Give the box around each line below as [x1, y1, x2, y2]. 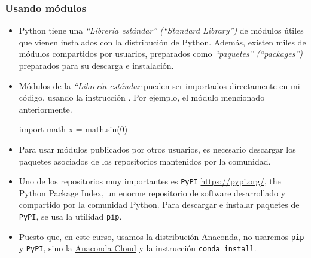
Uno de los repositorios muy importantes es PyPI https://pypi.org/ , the [19, 175, 281, 187]
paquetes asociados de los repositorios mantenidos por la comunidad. [19, 154, 271, 167]
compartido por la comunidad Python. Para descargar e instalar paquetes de [19, 198, 300, 211]
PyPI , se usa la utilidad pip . [19, 210, 122, 222]
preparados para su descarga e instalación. [19, 59, 174, 71]
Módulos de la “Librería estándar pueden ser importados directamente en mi [19, 79, 300, 92]
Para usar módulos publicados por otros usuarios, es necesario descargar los [19, 142, 296, 155]
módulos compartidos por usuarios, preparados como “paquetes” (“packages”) [19, 47, 303, 60]
